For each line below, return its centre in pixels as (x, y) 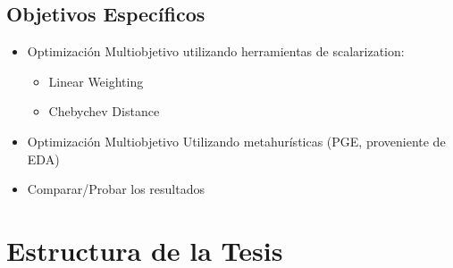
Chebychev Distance (104, 111)
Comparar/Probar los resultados (116, 189)
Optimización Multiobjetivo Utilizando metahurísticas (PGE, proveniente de (236, 141)
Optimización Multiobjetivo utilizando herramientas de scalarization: (216, 51)
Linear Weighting (96, 81)
